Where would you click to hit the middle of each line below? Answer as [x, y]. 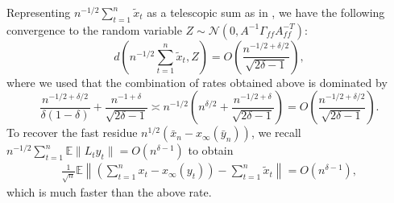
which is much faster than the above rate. [109, 192]
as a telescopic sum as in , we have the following [266, 12]
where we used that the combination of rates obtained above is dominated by [197, 82]
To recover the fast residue [72, 133]
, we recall [276, 133]
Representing [39, 12]
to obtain [211, 150]
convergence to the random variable [94, 29]
